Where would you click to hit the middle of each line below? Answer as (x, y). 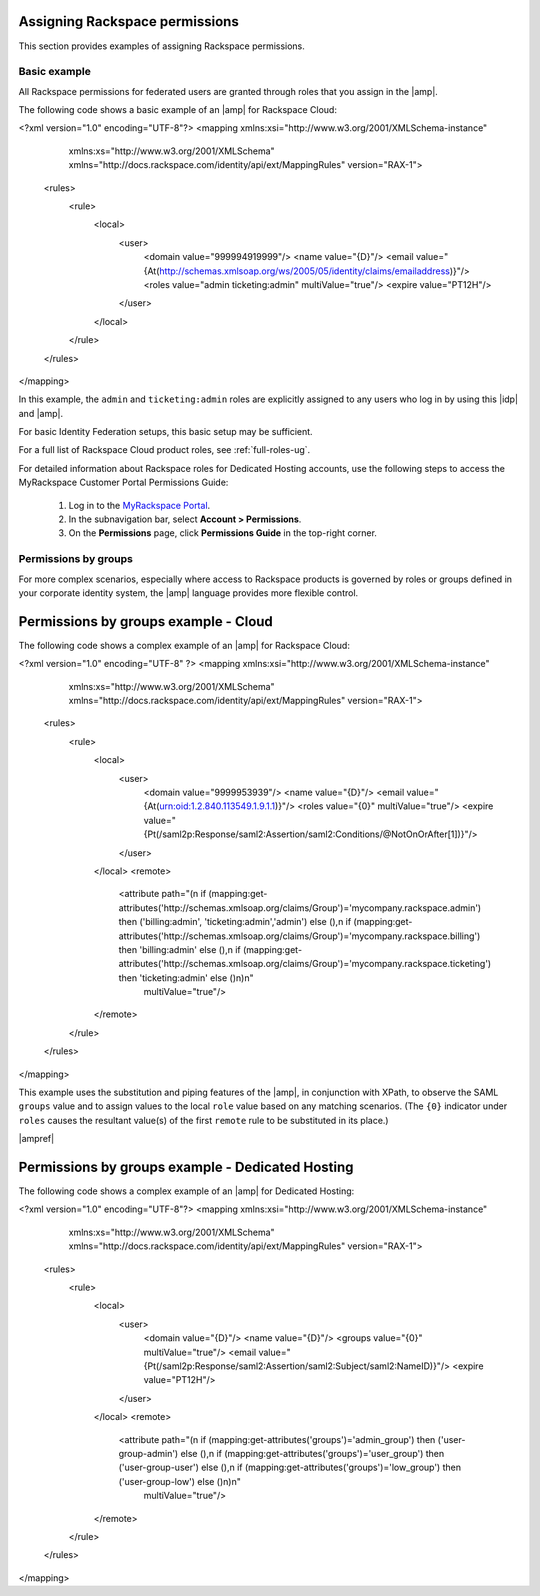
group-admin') (148, 1453)
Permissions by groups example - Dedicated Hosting (186, 1167)
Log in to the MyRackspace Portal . (139, 505)
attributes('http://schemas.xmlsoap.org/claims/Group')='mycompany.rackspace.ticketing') (305, 964)
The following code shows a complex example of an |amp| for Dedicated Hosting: (186, 1191)
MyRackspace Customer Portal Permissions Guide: (123, 482)
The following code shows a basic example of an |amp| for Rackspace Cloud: (177, 110)
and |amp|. (41, 413)
